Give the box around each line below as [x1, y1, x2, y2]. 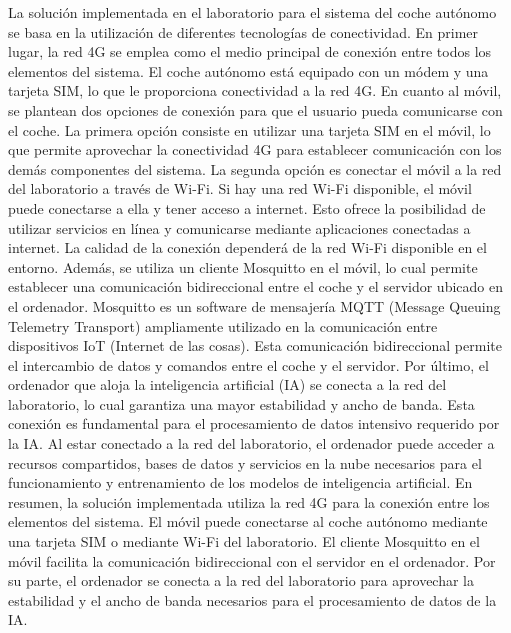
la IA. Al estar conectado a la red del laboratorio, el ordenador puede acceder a [8, 433, 495, 454]
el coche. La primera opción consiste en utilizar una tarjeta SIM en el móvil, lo [8, 119, 491, 140]
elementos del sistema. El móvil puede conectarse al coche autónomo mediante [8, 511, 488, 532]
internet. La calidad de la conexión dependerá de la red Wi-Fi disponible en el [8, 237, 487, 258]
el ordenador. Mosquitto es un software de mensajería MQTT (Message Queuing [8, 295, 501, 316]
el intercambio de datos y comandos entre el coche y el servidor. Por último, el [8, 354, 489, 375]
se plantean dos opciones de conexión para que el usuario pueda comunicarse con [8, 99, 503, 120]
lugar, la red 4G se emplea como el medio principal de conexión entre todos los [8, 41, 492, 62]
